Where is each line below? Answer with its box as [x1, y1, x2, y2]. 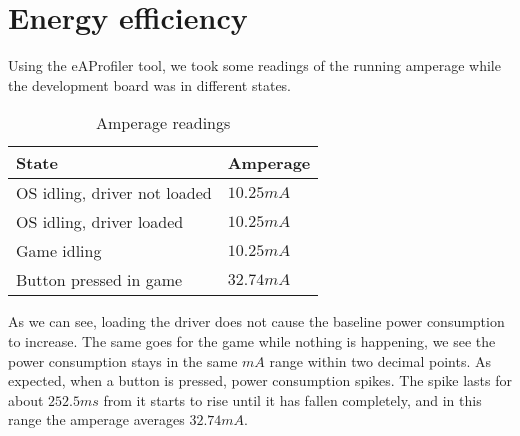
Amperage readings [95, 111, 231, 135]
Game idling [16, 239, 102, 263]
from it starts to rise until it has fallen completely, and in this [103, 389, 482, 410]
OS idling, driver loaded [16, 210, 184, 234]
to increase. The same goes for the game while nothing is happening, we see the [8, 330, 496, 351]
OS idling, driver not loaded [16, 181, 212, 205]
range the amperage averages [8, 409, 185, 430]
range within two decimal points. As [269, 350, 491, 371]
